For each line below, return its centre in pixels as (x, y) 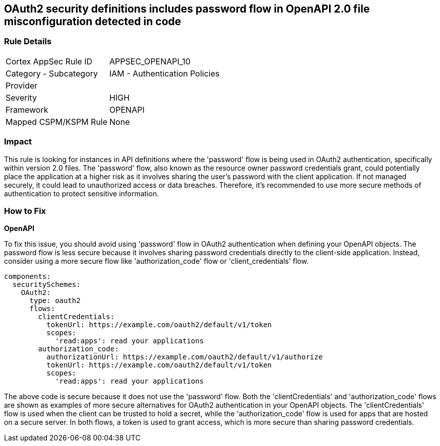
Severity (21, 97)
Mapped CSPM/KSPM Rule (57, 122)
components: (27, 277)
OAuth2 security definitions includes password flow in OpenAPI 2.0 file (187, 9)
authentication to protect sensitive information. (82, 193)
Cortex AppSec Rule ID (49, 61)
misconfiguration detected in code (93, 21)
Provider (22, 85)
